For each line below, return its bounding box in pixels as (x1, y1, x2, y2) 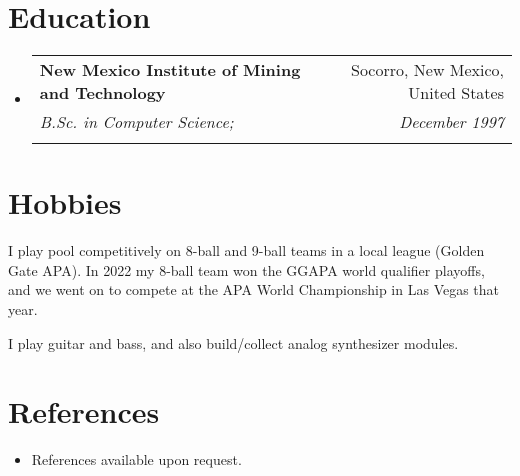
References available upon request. (31, 449, 242, 470)
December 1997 (399, 110, 504, 134)
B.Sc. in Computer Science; (39, 110, 234, 134)
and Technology (39, 81, 166, 105)
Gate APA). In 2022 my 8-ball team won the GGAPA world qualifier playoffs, (8, 259, 485, 280)
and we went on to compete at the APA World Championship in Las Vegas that (8, 279, 500, 300)
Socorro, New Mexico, (351, 58, 504, 82)
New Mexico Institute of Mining (39, 58, 301, 82)
